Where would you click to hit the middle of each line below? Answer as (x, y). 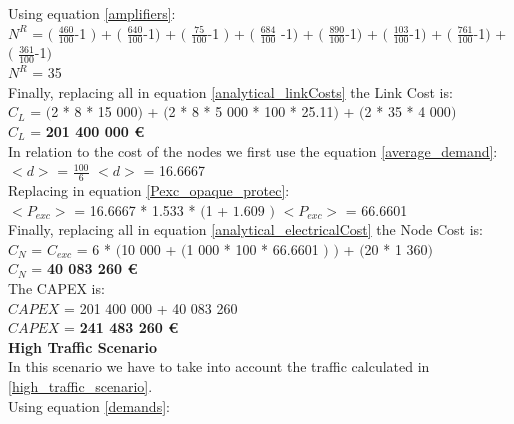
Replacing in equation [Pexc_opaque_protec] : (149, 190)
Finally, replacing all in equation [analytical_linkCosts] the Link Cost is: (230, 91)
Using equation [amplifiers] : (92, 13)
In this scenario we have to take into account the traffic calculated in (219, 366)
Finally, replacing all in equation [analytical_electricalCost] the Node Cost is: (245, 229)
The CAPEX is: (56, 288)
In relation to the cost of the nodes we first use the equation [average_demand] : (253, 150)
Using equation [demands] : (89, 405)
